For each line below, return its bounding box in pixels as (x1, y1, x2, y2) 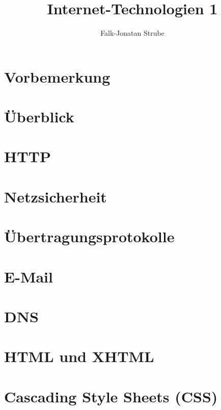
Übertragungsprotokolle (4, 226, 175, 247)
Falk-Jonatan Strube (100, 28, 164, 38)
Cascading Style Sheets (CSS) (4, 386, 218, 406)
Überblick (4, 106, 74, 127)
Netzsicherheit (4, 186, 107, 207)
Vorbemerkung (4, 66, 110, 87)
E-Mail (4, 266, 53, 287)
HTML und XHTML (4, 346, 154, 367)
